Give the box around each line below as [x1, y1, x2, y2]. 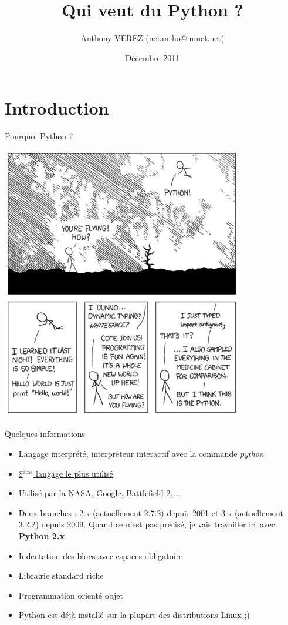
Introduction [5, 96, 109, 120]
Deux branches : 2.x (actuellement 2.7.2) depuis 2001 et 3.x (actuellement [18, 506, 283, 519]
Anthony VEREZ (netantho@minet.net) [80, 32, 225, 44]
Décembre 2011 [125, 51, 180, 63]
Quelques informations [5, 427, 86, 440]
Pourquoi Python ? [5, 130, 73, 142]
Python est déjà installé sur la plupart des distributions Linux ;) [18, 609, 250, 621]
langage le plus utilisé [36, 467, 113, 479]
